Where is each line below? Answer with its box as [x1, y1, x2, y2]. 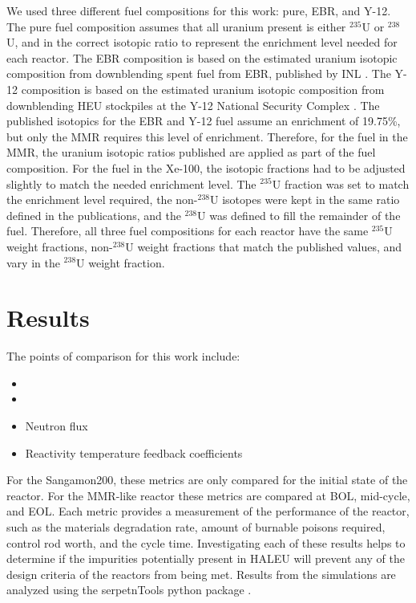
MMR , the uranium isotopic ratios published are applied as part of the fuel [6, 144, 376, 161]
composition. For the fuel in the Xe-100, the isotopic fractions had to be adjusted [6, 159, 406, 176]
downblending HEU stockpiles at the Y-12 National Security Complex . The [6, 96, 380, 113]
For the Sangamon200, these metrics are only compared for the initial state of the [6, 471, 408, 488]
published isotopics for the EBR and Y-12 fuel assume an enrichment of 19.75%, [6, 112, 401, 129]
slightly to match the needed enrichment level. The [6, 175, 256, 192]
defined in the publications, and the [6, 206, 181, 223]
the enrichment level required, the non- [6, 191, 198, 208]
